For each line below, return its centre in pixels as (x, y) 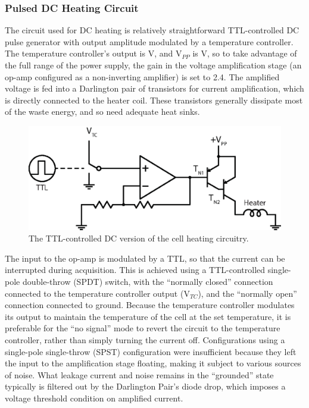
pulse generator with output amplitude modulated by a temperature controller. (149, 41)
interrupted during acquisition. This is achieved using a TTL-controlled (135, 270)
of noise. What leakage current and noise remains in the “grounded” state (139, 374)
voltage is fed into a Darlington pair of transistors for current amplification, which (154, 88)
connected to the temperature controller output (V (97, 293)
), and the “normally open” (247, 293)
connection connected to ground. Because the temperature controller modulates (150, 305)
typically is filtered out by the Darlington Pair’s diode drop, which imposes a (145, 386)
